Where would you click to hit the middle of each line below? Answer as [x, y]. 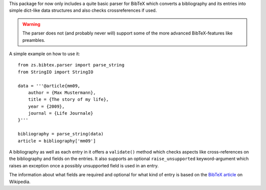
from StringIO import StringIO [56, 72]
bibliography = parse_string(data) [61, 134]
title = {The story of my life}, [68, 99]
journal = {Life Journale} [61, 113]
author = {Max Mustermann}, [62, 93]
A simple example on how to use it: [45, 54]
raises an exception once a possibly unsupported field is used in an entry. [84, 165]
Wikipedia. [20, 182]
